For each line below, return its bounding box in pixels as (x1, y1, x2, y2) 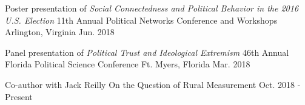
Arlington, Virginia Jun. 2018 (5, 25, 115, 38)
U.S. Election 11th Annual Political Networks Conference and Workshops (5, 13, 278, 26)
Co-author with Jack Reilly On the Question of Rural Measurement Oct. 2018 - (5, 78, 301, 90)
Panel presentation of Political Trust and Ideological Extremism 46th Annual (5, 46, 289, 58)
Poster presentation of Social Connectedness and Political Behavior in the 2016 (5, 2, 299, 14)
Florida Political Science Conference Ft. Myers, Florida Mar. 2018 (5, 58, 250, 70)
